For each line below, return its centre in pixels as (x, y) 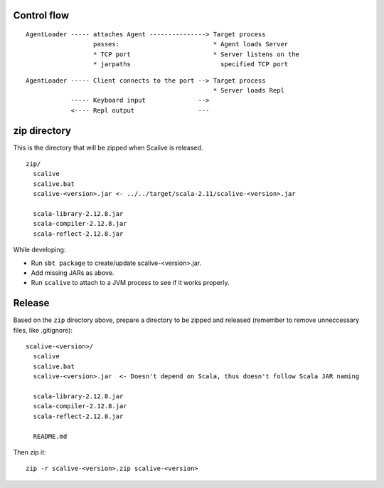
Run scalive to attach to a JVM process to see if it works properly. (130, 283)
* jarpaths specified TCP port (191, 64)
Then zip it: (30, 452)
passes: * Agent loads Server (191, 44)
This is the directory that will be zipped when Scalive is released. (108, 147)
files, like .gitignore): (43, 330)
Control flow (41, 15)
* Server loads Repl (249, 90)
